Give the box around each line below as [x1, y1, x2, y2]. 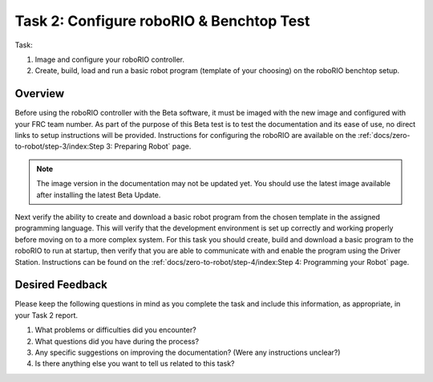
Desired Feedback [14, 278, 108, 292]
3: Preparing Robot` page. [105, 141, 192, 152]
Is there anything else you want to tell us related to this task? [34, 359, 236, 368]
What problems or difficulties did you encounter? [34, 325, 196, 335]
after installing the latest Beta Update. [36, 189, 161, 200]
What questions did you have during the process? [34, 336, 200, 346]
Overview [14, 87, 65, 100]
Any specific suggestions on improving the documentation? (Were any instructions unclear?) [34, 347, 341, 357]
